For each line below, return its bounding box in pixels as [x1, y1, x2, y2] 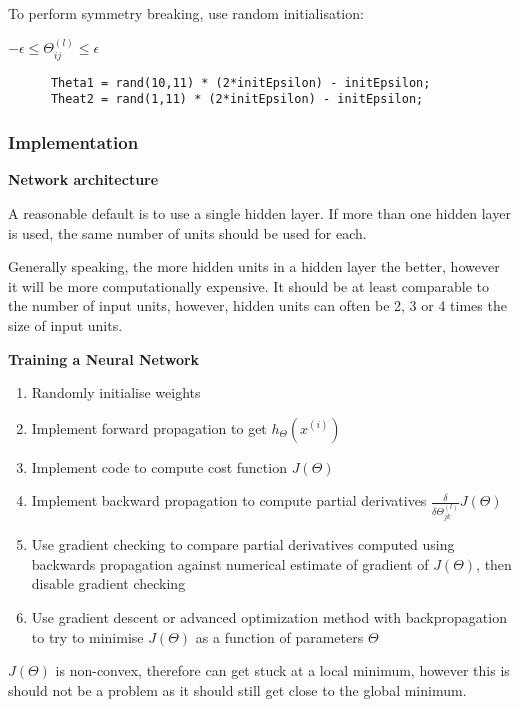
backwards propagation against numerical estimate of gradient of [31, 553, 429, 574]
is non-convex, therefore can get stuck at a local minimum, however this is [55, 660, 510, 681]
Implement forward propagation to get [31, 417, 267, 438]
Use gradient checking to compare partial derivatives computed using [31, 534, 455, 555]
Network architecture [8, 169, 159, 190]
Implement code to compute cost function [31, 456, 287, 477]
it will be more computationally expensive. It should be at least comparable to [8, 275, 489, 296]
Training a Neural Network [8, 348, 200, 369]
